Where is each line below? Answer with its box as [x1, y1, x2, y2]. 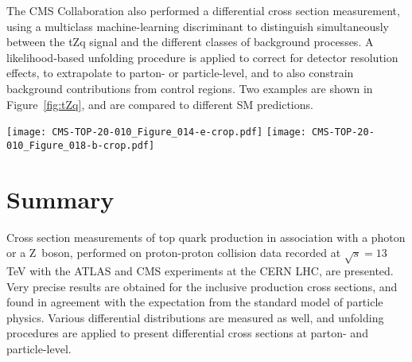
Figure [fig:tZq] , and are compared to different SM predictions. [6, 95, 313, 112]
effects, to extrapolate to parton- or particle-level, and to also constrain [6, 64, 354, 81]
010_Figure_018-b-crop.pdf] [6, 139, 155, 151]
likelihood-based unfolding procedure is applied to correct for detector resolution [6, 49, 398, 65]
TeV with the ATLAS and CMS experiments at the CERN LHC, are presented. [6, 262, 394, 278]
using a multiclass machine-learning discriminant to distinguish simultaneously [6, 18, 389, 34]
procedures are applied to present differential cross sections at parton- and [6, 325, 368, 341]
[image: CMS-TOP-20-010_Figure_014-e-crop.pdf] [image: [6, 127, 306, 138]
